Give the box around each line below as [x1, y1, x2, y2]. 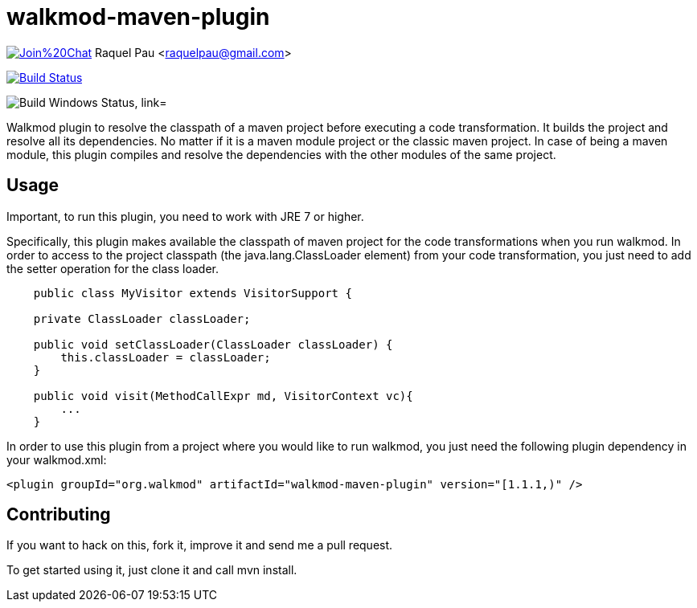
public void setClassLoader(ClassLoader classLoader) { [33, 337, 393, 351]
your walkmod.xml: [6, 452, 107, 467]
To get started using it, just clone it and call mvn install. [6, 563, 297, 577]
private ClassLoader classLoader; [33, 312, 251, 325]
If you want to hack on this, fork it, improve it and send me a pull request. [6, 538, 393, 553]
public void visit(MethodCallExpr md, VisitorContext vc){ [33, 389, 413, 402]
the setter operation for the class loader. [6, 261, 219, 275]
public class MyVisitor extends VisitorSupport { [33, 286, 352, 300]
